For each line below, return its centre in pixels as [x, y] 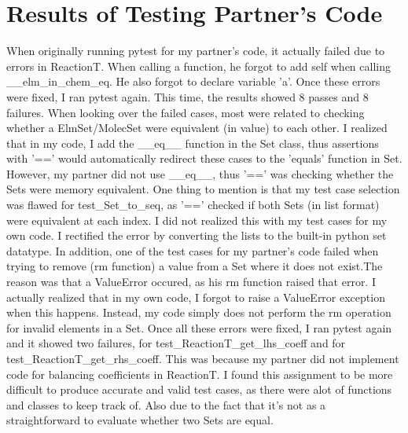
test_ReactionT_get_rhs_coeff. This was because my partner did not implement [203, 358]
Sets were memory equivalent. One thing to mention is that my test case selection [203, 189]
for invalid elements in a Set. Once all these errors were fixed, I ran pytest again [199, 327]
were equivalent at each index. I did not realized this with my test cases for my [197, 220]
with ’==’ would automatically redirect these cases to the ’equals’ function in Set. [204, 158]
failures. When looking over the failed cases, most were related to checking [186, 112]
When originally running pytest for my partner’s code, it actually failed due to [196, 51]
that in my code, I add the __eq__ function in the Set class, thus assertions [193, 143]
